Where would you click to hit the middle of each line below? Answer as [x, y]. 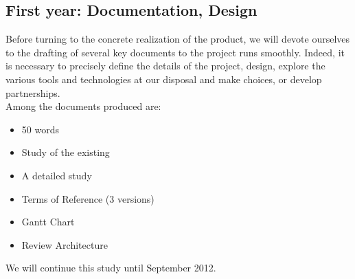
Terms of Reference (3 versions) [88, 198]
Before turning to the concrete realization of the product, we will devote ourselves [178, 39]
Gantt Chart [48, 222]
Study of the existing [66, 152]
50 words [40, 129]
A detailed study [57, 175]
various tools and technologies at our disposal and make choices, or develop [164, 79]
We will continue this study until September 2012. [111, 268]
